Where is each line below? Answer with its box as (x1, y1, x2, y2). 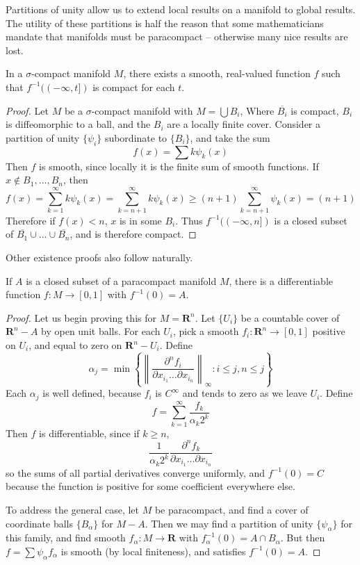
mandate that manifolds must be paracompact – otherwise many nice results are (6, 29, 348, 44)
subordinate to (104, 130, 167, 145)
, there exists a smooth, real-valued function (123, 66, 311, 81)
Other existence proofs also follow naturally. (6, 250, 193, 265)
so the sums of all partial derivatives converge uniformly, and (6, 465, 265, 480)
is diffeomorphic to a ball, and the (6, 117, 151, 131)
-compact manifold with (91, 103, 193, 117)
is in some (119, 213, 162, 227)
